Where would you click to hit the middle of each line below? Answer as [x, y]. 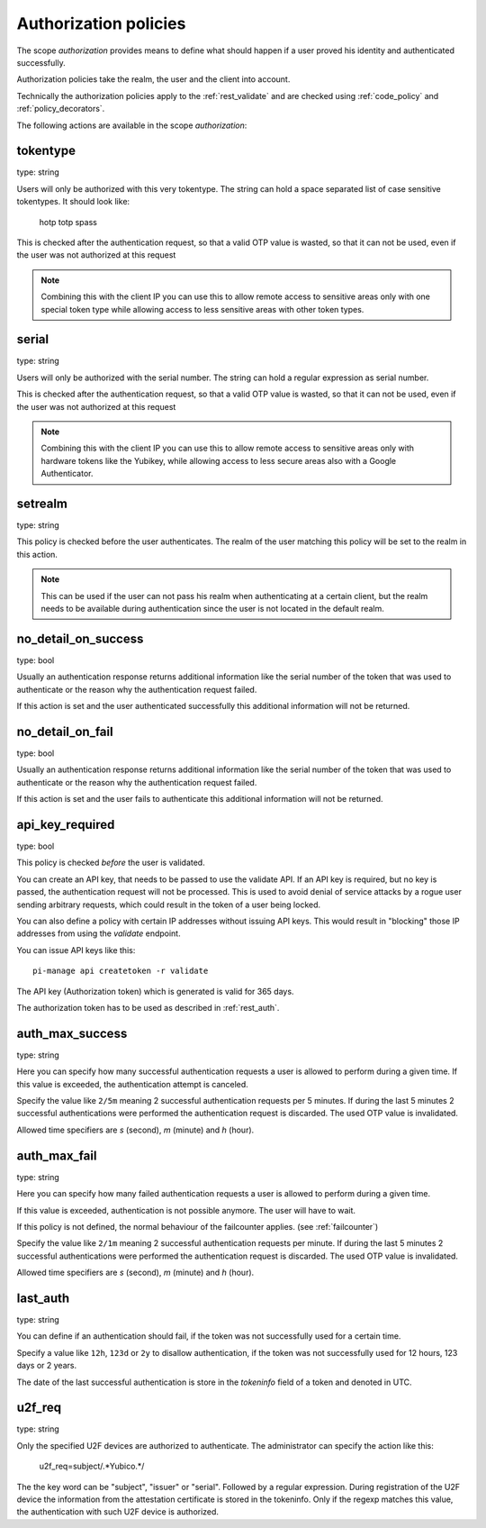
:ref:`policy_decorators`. [61, 109]
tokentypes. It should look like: [73, 202]
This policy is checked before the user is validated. [111, 863]
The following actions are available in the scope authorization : [132, 125]
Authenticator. [67, 474]
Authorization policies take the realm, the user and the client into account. [153, 79]
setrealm [42, 503]
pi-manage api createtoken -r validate [121, 971]
